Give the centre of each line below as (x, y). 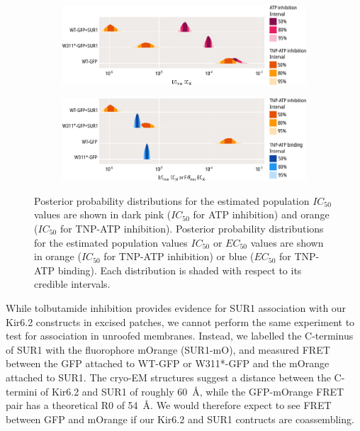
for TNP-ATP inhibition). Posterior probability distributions (192, 228)
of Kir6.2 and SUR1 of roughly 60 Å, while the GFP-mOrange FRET (192, 391)
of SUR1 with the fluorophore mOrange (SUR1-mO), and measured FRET (168, 349)
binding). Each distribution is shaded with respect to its (180, 270)
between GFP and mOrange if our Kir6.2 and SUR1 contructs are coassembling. (180, 419)
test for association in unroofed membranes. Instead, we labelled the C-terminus (180, 336)
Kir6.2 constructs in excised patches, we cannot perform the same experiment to (180, 321)
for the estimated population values (111, 242)
